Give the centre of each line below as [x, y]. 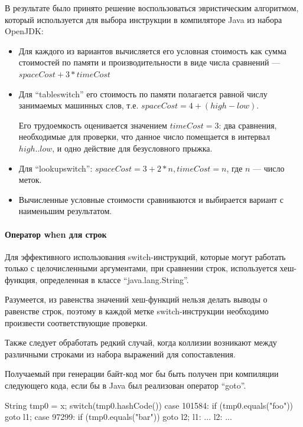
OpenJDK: [24, 31]
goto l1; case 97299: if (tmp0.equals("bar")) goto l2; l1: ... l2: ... [118, 417]
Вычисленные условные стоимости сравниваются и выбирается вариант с [151, 199]
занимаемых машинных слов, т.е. [79, 105]
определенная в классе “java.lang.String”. [114, 279]
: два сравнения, [248, 125]
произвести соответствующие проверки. [76, 322]
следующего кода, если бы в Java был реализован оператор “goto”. [126, 385]
